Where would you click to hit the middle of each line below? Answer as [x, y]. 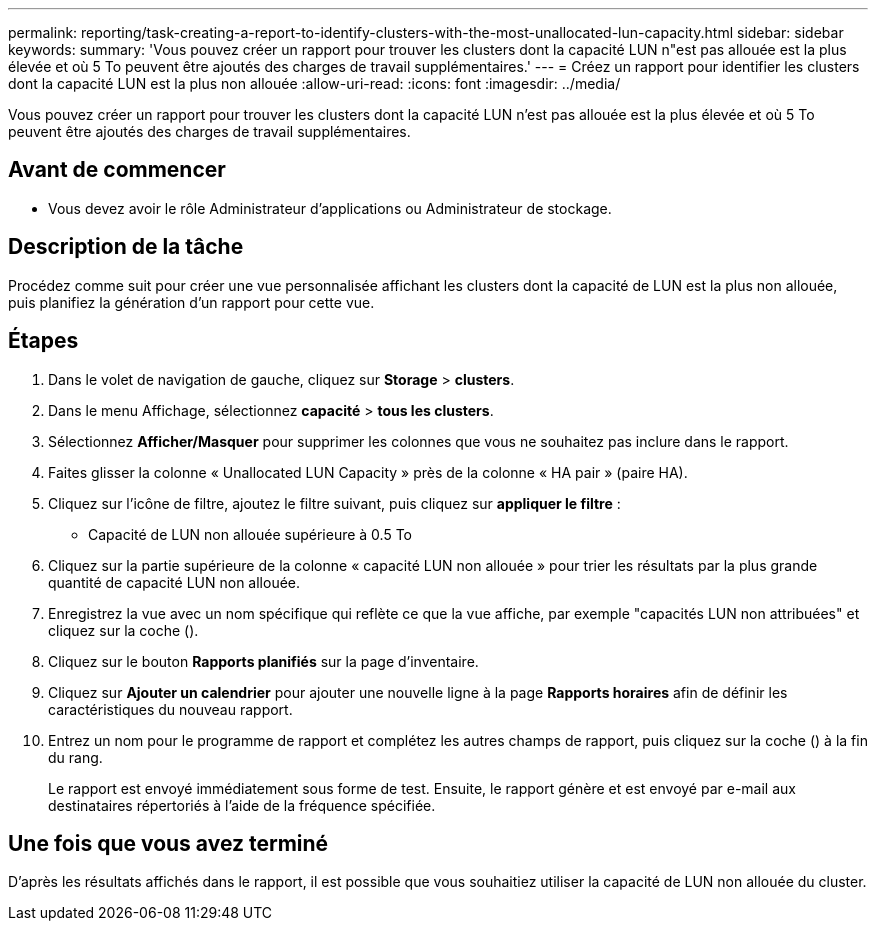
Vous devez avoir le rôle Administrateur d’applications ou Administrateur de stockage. [330, 208]
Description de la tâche [126, 247]
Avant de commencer [117, 170]
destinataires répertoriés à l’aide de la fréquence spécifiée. [242, 805]
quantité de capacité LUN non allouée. [174, 582]
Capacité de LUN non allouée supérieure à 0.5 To [250, 534]
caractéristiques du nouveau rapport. [170, 709]
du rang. [75, 757]
